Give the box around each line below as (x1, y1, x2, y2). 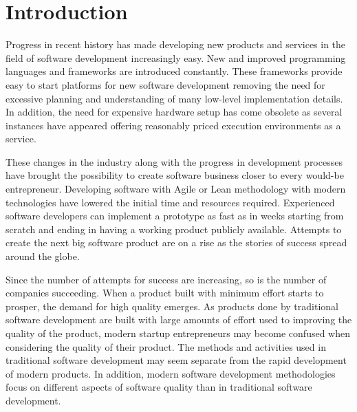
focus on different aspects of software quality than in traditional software (6, 380, 312, 394)
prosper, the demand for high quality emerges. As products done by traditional (6, 299, 338, 313)
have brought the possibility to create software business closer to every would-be (6, 168, 344, 182)
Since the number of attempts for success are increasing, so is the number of (6, 272, 327, 286)
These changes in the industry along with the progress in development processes (6, 154, 343, 169)
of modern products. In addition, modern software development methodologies (6, 366, 336, 380)
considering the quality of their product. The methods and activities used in (6, 339, 326, 354)
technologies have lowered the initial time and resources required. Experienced (6, 195, 335, 209)
